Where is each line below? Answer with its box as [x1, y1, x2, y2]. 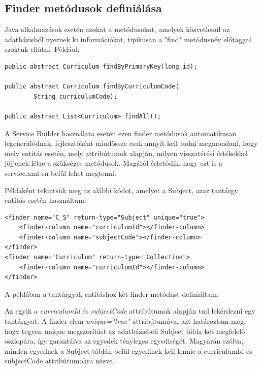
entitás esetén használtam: [5, 195, 86, 205]
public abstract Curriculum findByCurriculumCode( [5, 83, 179, 90]
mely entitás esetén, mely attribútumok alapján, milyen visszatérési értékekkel [5, 147, 248, 158]
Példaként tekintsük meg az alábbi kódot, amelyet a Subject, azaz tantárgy [5, 184, 238, 195]
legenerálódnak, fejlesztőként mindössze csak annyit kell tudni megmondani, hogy [5, 138, 258, 148]
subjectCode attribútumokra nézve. [5, 355, 115, 366]
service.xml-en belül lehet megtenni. [5, 167, 116, 178]
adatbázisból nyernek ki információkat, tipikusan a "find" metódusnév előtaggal [5, 34, 251, 44]
